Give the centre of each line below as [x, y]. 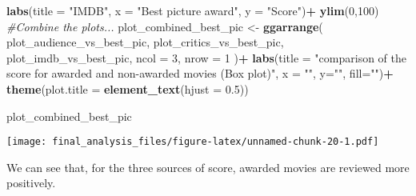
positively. [31, 183]
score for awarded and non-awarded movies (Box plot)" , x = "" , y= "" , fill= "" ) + [200, 73]
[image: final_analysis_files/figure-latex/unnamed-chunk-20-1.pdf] [193, 142]
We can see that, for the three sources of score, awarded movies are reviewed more [208, 167]
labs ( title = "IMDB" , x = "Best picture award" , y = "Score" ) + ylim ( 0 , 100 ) [193, 10]
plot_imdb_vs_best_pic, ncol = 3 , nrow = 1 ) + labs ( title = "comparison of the [206, 57]
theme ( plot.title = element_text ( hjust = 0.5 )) [128, 88]
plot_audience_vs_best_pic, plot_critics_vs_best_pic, [145, 42]
